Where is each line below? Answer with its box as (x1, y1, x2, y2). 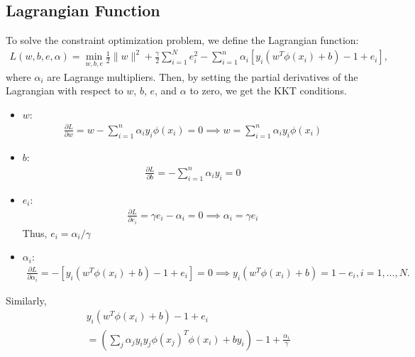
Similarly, (6, 292, 47, 307)
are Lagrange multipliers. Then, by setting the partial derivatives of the (47, 69, 358, 84)
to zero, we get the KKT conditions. (189, 83, 347, 98)
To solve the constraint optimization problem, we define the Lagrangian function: (6, 33, 359, 48)
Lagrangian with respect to (6, 83, 123, 98)
